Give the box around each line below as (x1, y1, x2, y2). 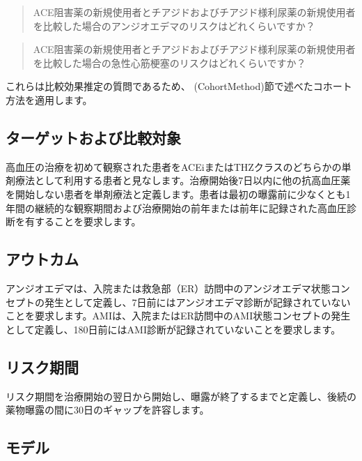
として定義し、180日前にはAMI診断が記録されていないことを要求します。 (6, 322, 341, 336)
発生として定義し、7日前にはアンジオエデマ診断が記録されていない (44, 294, 351, 309)
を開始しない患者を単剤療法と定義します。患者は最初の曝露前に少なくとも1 (6, 186, 351, 201)
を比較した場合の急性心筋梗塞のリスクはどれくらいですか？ (33, 55, 306, 70)
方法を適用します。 (6, 92, 93, 107)
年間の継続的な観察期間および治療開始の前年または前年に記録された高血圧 (6, 200, 347, 215)
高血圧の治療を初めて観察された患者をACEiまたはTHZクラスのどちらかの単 (6, 159, 352, 174)
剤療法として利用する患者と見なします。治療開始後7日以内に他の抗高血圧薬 (6, 173, 351, 188)
